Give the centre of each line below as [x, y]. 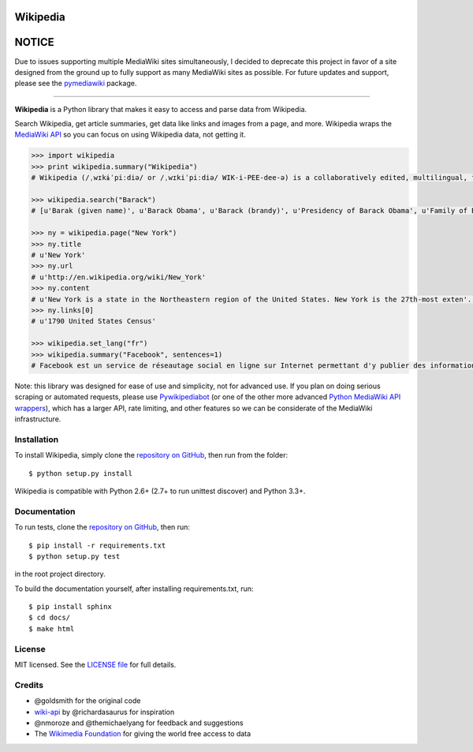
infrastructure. [38, 419]
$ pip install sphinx [70, 607]
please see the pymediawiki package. [76, 84]
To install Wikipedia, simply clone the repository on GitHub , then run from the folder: [151, 455]
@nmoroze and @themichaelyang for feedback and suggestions [139, 723]
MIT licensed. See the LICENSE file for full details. [95, 664]
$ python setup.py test [74, 556]
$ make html [52, 629]
